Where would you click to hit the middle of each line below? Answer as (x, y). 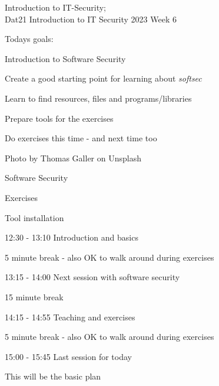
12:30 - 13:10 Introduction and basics (72, 237)
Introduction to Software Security (65, 58)
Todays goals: (29, 39)
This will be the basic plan (53, 376)
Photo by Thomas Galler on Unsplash (73, 158)
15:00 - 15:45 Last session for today (68, 356)
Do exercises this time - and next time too (81, 138)
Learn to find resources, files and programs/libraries (98, 98)
